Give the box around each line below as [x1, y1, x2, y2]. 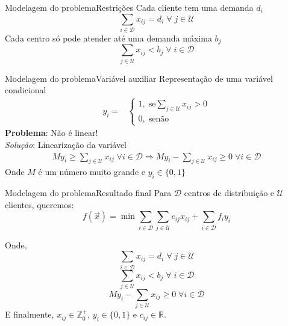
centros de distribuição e [184, 186, 275, 199]
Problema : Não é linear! [5, 126, 98, 139]
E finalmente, [5, 308, 54, 321]
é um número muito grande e [38, 165, 145, 178]
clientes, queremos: [5, 198, 74, 211]
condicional [5, 84, 46, 96]
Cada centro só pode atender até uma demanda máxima [5, 31, 212, 44]
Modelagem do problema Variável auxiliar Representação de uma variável [5, 72, 273, 84]
